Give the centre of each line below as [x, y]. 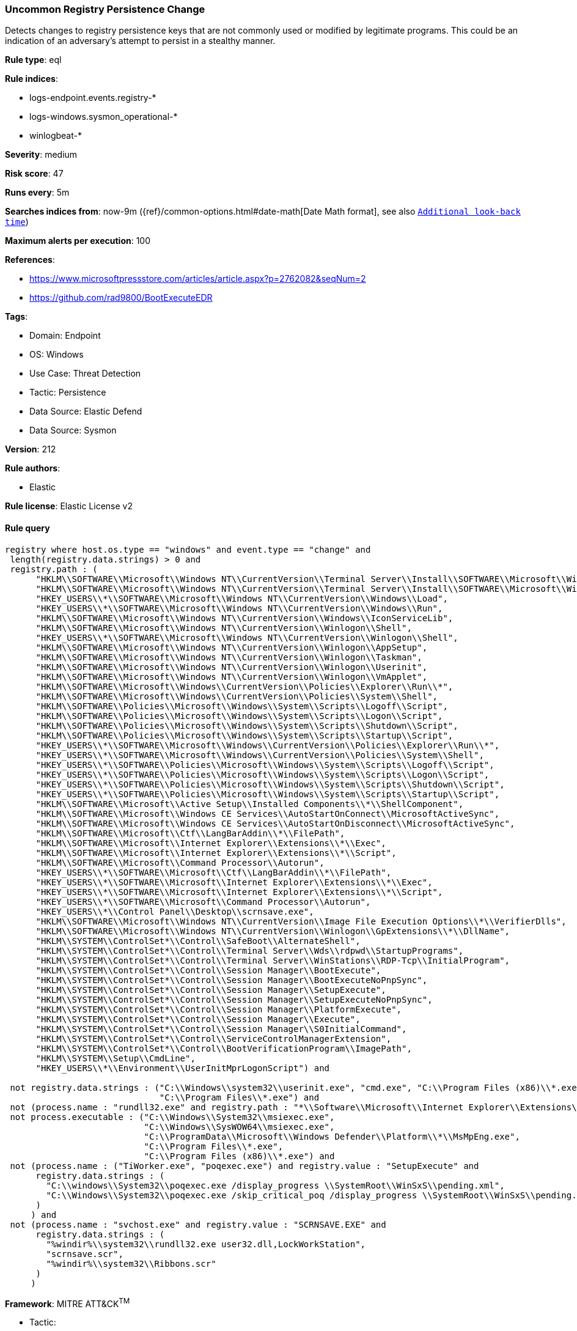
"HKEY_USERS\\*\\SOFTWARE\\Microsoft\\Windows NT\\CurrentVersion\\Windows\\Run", [239, 608]
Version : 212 [31, 449]
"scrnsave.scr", [85, 1254]
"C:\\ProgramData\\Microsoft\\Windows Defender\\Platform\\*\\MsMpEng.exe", [332, 1136]
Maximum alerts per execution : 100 [78, 241]
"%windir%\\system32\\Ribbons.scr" [131, 1263]
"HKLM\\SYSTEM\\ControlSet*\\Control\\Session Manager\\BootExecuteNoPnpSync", [232, 980]
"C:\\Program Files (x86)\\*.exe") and [239, 1156]
